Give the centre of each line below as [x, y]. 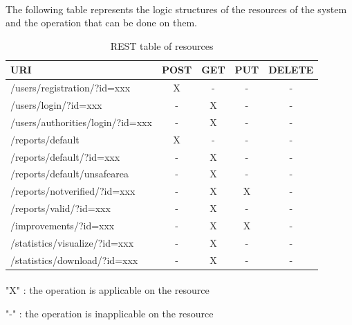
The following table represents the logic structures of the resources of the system [176, 9]
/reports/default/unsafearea [70, 174]
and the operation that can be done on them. [101, 23]
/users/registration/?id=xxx [71, 88]
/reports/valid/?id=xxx [61, 208]
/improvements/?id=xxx [63, 225]
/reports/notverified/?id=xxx [73, 191]
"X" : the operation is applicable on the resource [108, 290]
